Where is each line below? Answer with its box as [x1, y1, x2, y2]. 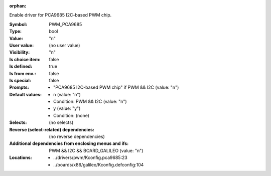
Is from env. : [9, 70, 36, 76]
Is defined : [9, 63, 33, 70]
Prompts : [9, 84, 30, 90]
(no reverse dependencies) [49, 133, 105, 140]
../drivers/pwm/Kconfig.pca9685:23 [53, 154, 127, 160]
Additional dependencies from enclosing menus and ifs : [9, 140, 129, 146]
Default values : [9, 91, 42, 97]
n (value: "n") [53, 91, 81, 97]
